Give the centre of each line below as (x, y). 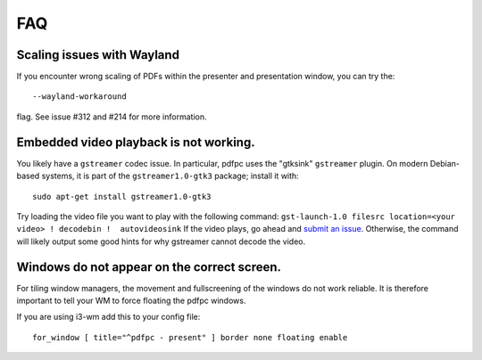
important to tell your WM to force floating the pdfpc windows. (131, 300)
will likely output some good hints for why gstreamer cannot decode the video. (161, 241)
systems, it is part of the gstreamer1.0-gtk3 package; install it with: (170, 176)
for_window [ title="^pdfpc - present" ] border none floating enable (190, 337)
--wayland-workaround (79, 97)
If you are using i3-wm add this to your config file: (108, 317)
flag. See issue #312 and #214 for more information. (112, 117)
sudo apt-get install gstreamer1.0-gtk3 (122, 196)
